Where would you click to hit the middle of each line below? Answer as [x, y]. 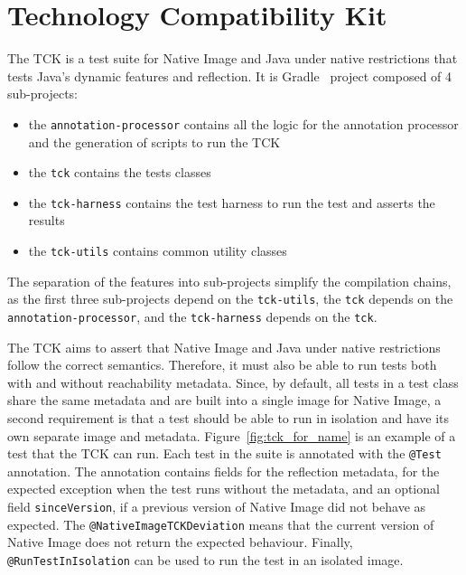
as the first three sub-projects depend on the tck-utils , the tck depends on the [230, 299]
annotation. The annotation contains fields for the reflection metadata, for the [224, 471]
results [47, 220]
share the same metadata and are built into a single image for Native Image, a [224, 400]
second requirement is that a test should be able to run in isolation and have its [228, 418]
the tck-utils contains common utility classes [158, 251]
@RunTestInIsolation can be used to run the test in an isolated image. [205, 559]
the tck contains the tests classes [120, 172]
